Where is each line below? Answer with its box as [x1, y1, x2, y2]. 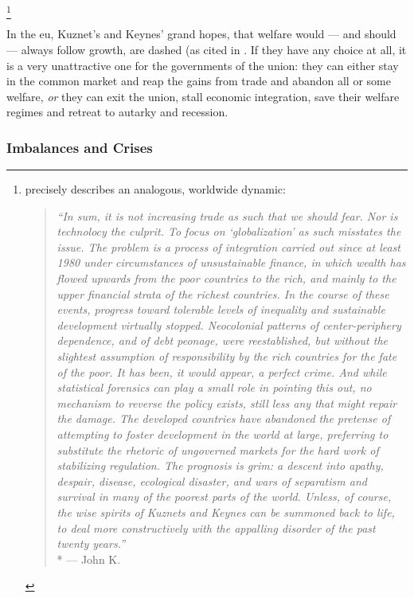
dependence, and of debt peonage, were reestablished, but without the [57, 332, 389, 349]
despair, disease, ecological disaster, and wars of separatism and [57, 472, 367, 489]
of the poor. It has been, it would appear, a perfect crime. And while [57, 363, 387, 380]
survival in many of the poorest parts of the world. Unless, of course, [57, 488, 392, 505]
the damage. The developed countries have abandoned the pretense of [57, 410, 391, 427]
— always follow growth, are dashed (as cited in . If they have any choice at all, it [6, 41, 407, 57]
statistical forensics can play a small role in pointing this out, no [57, 379, 372, 396]
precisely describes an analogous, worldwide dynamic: [25, 181, 286, 197]
